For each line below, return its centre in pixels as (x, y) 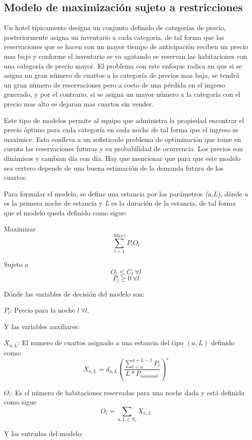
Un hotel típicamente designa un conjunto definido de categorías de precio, (115, 27)
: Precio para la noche (42, 310)
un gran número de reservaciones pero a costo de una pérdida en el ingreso (115, 84)
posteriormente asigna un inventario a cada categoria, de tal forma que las (114, 37)
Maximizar (20, 229)
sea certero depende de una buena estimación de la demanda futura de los (114, 167)
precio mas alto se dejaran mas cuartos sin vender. (79, 103)
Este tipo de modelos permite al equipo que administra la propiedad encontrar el (124, 120)
